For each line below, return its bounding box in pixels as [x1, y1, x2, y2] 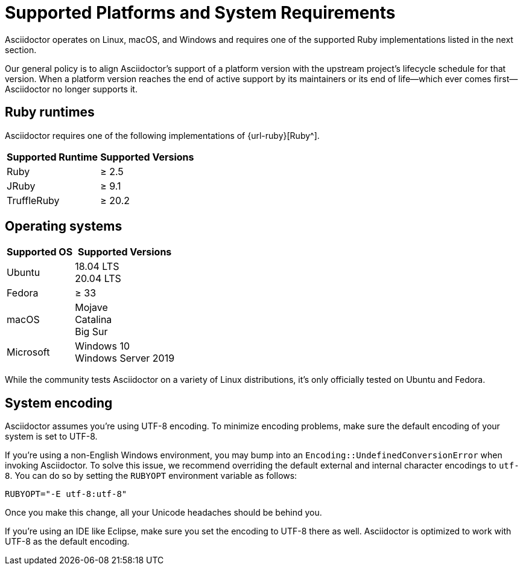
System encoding [5, 395, 113, 411]
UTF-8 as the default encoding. [5, 536, 130, 547]
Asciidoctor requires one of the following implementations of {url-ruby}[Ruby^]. [5, 130, 320, 141]
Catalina [75, 313, 112, 326]
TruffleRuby [7, 194, 60, 207]
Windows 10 [75, 340, 130, 353]
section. [5, 44, 37, 55]
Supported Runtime [7, 150, 98, 163]
